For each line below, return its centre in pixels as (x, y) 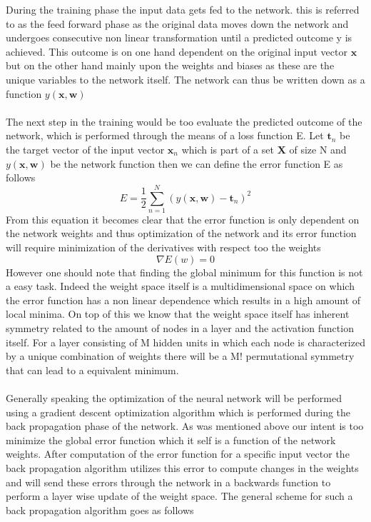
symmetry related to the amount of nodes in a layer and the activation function (180, 328)
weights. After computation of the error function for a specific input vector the (178, 454)
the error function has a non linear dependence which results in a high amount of (183, 300)
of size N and (318, 149)
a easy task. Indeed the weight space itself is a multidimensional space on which (180, 286)
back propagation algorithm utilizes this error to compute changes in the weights (182, 467)
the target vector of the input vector (85, 149)
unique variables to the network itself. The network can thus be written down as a (185, 79)
